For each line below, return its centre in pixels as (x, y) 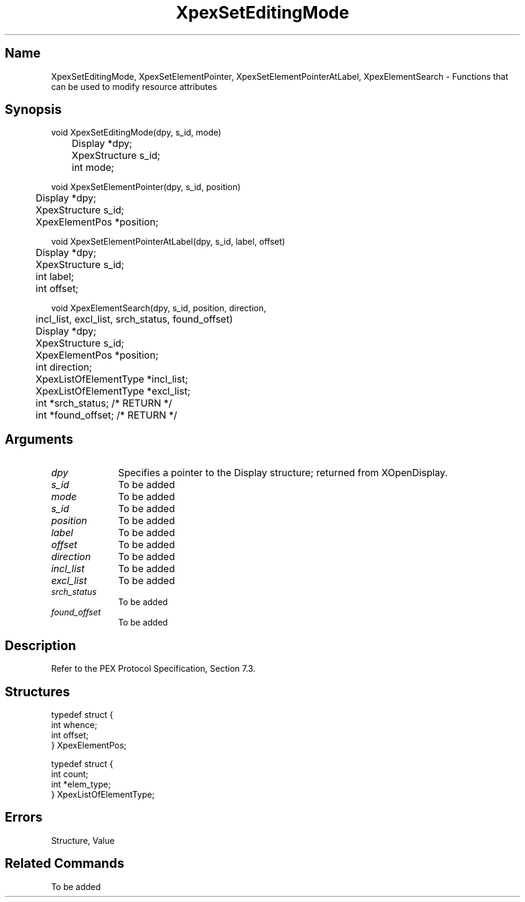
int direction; (64, 367)
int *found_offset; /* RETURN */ (106, 415)
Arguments (39, 439)
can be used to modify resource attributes (134, 86)
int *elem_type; (81, 784)
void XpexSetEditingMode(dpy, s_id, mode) (136, 133)
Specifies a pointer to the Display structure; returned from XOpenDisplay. (283, 473)
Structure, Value (83, 840)
